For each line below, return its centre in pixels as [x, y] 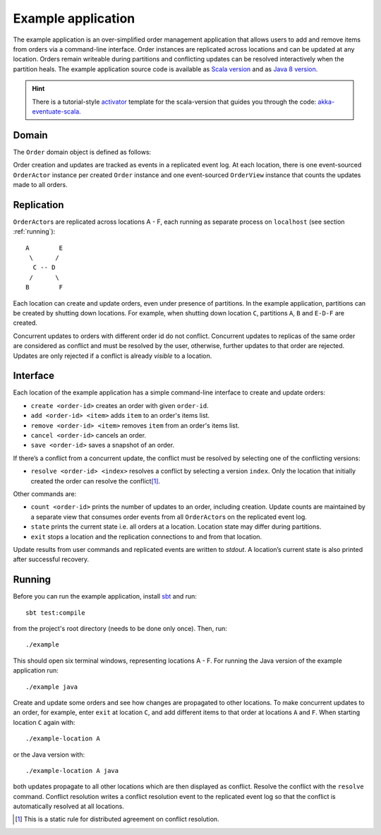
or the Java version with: [49, 755]
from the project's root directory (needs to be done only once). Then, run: [120, 629]
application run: [36, 671]
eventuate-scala [56, 111]
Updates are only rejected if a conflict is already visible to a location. [113, 356]
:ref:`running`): [34, 232]
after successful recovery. [51, 559]
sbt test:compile [55, 613]
